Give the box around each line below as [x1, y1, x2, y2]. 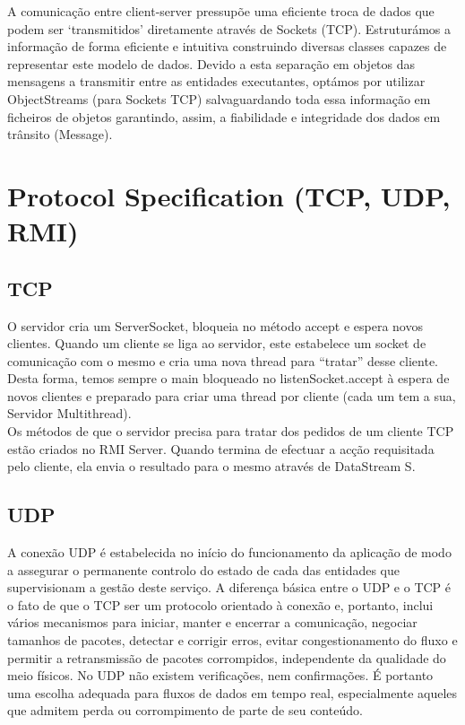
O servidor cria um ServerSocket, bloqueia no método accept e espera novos [7, 316, 423, 335]
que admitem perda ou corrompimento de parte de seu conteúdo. [7, 701, 363, 720]
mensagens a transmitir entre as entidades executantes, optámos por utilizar [7, 72, 426, 91]
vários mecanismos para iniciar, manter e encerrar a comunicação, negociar [7, 613, 418, 632]
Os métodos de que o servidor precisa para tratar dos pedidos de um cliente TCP [7, 422, 454, 441]
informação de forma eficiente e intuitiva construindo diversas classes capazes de [7, 37, 447, 56]
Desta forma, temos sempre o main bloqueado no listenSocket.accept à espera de [7, 369, 450, 388]
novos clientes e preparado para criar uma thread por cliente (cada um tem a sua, [7, 386, 456, 405]
